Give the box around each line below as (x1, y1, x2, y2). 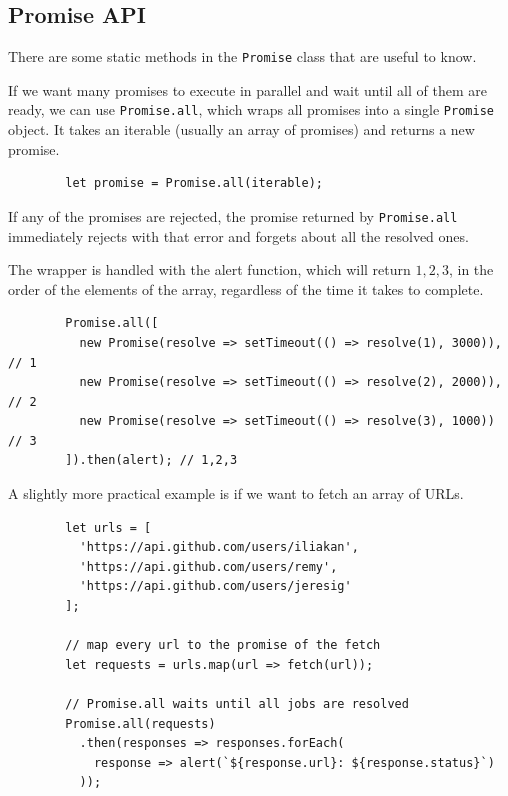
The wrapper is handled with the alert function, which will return (8, 259, 411, 280)
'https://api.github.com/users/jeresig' (79, 579, 352, 594)
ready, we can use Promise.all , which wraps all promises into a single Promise (8, 99, 494, 120)
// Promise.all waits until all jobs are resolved (65, 697, 409, 712)
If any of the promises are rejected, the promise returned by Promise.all (8, 205, 458, 226)
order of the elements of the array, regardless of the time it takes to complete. (8, 278, 484, 299)
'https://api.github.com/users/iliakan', (79, 540, 359, 555)
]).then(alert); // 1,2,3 (65, 453, 238, 468)
